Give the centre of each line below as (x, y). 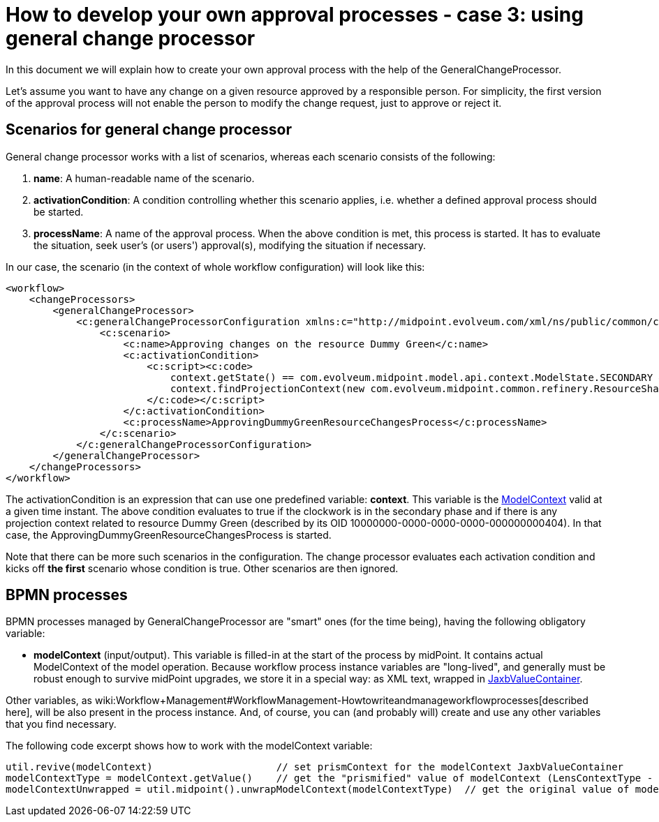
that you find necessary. (61, 724)
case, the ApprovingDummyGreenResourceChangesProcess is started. (169, 535)
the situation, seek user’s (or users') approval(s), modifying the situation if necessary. (230, 245)
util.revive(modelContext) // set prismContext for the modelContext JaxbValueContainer (315, 767)
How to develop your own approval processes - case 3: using (295, 15)
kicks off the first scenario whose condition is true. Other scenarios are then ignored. (202, 568)
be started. (59, 211)
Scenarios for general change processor (149, 130)
